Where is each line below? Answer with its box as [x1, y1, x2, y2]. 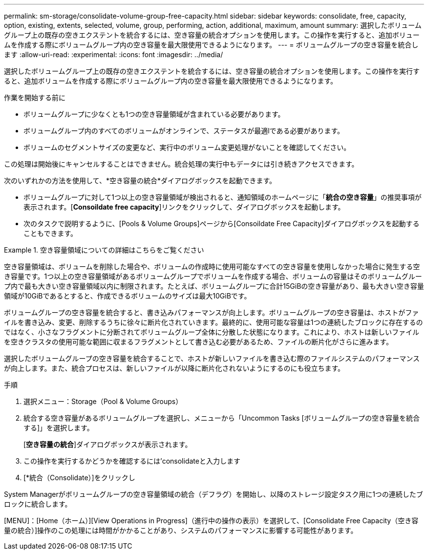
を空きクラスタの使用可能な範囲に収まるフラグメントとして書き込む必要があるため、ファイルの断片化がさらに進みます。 [4, 338, 393, 346]
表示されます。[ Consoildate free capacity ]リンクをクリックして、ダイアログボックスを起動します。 [23, 203, 345, 211]
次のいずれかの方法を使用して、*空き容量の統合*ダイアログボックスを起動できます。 [4, 176, 277, 185]
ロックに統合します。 [4, 500, 72, 508]
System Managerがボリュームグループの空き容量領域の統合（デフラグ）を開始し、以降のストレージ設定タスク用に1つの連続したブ [4, 490, 423, 498]
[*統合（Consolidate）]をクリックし [23, 473, 135, 482]
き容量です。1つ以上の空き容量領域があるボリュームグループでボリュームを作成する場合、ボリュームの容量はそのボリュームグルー [4, 272, 422, 280]
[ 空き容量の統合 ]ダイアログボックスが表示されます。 [23, 440, 192, 448]
